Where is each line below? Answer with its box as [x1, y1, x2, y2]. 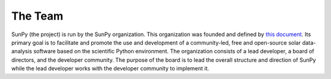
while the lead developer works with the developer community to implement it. [11, 65, 210, 72]
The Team [11, 9, 64, 23]
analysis [11, 48, 32, 55]
